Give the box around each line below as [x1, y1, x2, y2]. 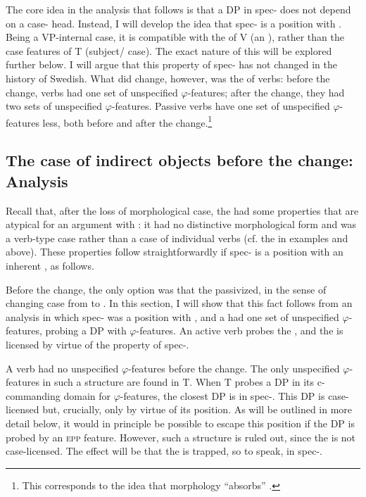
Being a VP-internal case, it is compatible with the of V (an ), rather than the [6, 30, 344, 44]
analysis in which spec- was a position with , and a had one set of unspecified [6, 309, 339, 324]
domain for [63, 388, 111, 403]
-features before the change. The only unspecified [128, 360, 340, 375]
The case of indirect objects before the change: [6, 149, 353, 171]
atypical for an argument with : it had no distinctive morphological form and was [6, 217, 357, 232]
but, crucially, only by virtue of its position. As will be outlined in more [42, 402, 353, 417]
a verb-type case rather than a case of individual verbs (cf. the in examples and [6, 230, 348, 245]
